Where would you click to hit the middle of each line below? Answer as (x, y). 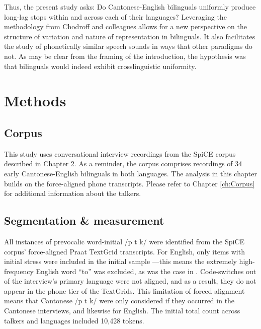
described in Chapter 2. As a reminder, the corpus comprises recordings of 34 (123, 163)
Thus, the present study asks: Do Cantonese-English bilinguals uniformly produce (130, 7)
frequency (19, 271)
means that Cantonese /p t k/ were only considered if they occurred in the (119, 301)
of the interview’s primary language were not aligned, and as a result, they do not (130, 281)
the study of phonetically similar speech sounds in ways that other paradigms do (128, 46)
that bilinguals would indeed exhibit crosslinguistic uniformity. (100, 66)
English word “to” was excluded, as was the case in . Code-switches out (146, 271)
